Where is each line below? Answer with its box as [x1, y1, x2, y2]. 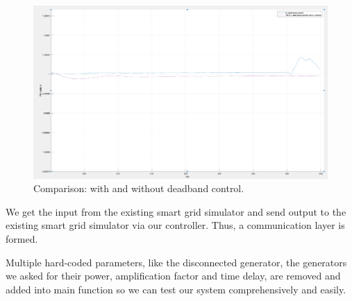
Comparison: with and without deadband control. [33, 181, 244, 196]
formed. [6, 232, 38, 246]
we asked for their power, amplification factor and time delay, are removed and [6, 268, 341, 283]
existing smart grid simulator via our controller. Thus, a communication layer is [6, 218, 345, 232]
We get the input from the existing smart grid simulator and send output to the [6, 204, 346, 218]
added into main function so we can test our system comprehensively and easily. [6, 282, 346, 296]
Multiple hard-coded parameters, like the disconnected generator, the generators [6, 255, 347, 269]
